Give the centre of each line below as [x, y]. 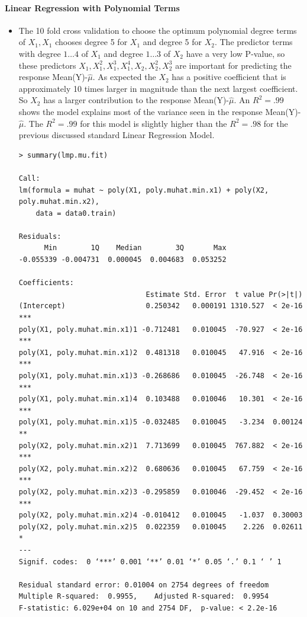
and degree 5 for [172, 42]
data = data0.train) [76, 213]
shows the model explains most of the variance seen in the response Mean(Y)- [160, 111]
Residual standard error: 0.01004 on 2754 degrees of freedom [144, 585]
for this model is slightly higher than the [153, 123]
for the [276, 123]
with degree [40, 53]
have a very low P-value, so [235, 53]
